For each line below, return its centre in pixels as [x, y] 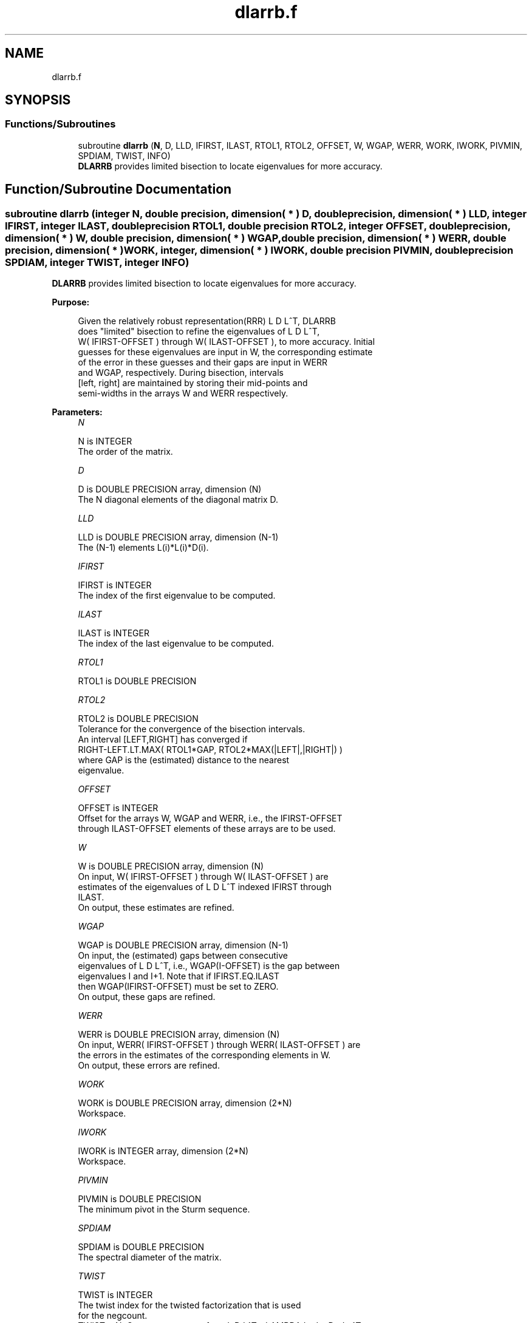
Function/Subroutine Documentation [118, 189]
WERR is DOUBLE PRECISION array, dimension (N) [179, 1035]
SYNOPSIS [38, 100]
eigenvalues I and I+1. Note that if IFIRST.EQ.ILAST [179, 976]
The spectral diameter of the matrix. [150, 1257]
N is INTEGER [105, 441]
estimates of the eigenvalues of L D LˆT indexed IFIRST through [205, 887]
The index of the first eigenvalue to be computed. [177, 596]
